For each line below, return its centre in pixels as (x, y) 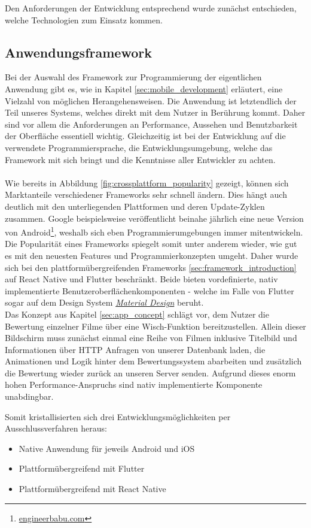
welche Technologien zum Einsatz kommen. (84, 19)
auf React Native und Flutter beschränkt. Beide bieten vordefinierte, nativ (141, 279)
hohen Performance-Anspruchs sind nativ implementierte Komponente (134, 384)
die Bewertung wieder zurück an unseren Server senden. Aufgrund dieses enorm (150, 372)
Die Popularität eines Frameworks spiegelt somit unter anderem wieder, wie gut (151, 244)
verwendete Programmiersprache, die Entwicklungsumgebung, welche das (139, 147)
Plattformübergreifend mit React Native (92, 489)
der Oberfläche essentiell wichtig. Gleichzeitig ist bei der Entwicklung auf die (145, 136)
